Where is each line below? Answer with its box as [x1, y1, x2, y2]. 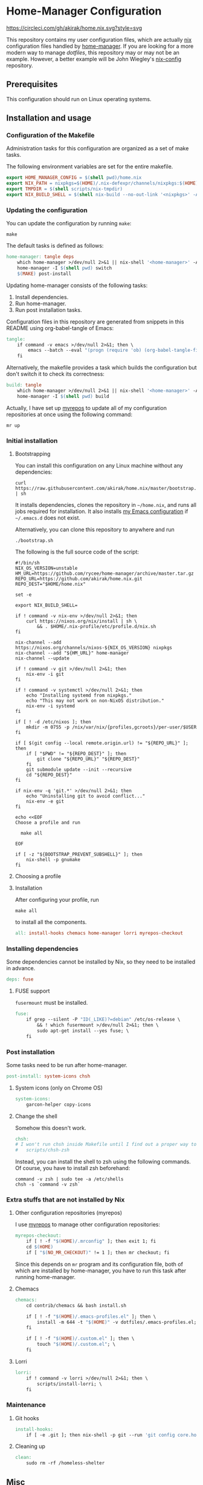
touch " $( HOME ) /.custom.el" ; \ [37, 1341, 116, 1348]
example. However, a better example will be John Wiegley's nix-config [6, 55, 182, 62]
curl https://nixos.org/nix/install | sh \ [26, 618, 137, 624]
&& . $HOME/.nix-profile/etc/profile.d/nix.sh [37, 624, 156, 630]
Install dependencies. [14, 293, 69, 300]
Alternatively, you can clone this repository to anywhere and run [14, 526, 175, 534]
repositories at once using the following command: [6, 411, 133, 418]
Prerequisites [6, 79, 58, 90]
